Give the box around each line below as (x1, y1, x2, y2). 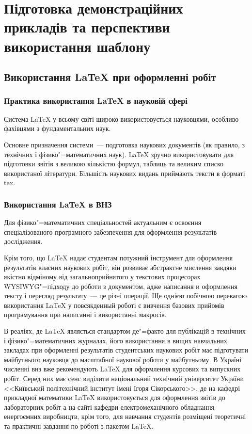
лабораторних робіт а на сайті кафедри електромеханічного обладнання (4, 402, 214, 412)
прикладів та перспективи (4, 17, 170, 37)
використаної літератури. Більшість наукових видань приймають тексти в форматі (4, 168, 245, 178)
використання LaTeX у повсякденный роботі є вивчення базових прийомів (4, 300, 224, 310)
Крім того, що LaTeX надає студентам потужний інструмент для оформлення (4, 252, 233, 262)
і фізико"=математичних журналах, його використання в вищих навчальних (4, 335, 227, 345)
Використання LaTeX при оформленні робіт (4, 69, 216, 84)
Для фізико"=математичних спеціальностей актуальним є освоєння (4, 217, 202, 227)
